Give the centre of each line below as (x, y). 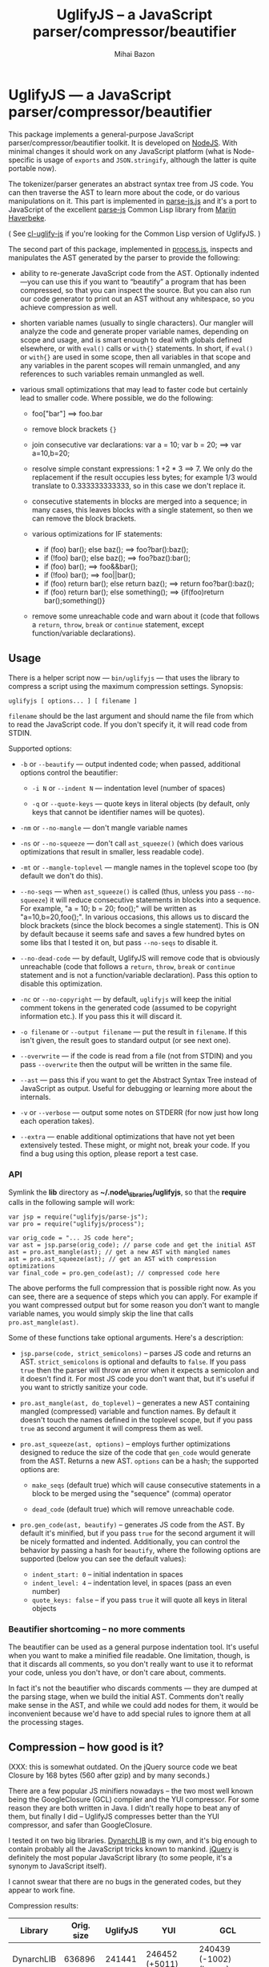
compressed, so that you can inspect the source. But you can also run (135, 290)
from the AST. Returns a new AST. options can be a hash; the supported (139, 1461)
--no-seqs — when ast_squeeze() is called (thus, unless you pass (128, 891)
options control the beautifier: (69, 773)
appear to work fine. (42, 1890)
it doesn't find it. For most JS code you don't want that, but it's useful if (137, 1379)
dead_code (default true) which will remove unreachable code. (133, 1509)
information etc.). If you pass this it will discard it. (101, 1016)
